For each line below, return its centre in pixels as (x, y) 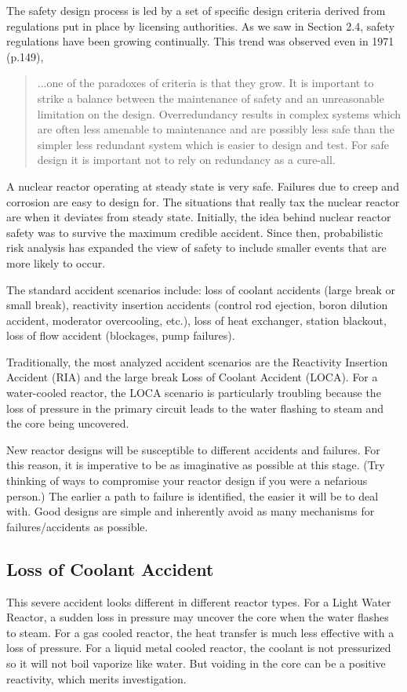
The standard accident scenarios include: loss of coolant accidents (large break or (201, 289)
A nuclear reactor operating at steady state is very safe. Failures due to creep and (203, 186)
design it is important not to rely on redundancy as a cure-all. (186, 160)
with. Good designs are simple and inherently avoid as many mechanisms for (191, 511)
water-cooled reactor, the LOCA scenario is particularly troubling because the (194, 393)
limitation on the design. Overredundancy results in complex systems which (219, 113)
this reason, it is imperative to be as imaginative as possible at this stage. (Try (196, 465)
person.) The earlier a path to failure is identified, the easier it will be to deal (193, 495)
